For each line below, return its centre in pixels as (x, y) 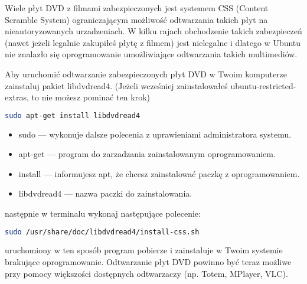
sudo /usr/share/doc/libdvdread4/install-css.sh (102, 232)
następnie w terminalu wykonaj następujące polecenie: (103, 213)
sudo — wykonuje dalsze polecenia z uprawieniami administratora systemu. (155, 134)
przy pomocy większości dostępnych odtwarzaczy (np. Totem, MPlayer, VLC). (146, 273)
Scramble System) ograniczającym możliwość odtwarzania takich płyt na (136, 19)
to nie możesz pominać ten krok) (91, 97)
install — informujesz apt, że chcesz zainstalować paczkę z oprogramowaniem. (159, 173)
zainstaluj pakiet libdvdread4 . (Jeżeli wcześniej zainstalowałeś (116, 85)
